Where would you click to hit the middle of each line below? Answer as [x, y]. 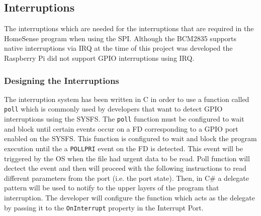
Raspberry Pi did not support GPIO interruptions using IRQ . [99, 58]
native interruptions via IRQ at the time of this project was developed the [118, 48]
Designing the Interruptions [62, 80]
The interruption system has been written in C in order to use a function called [127, 99]
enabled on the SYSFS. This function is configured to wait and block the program [130, 138]
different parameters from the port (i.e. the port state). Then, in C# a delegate [126, 178]
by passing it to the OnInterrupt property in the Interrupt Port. [104, 207]
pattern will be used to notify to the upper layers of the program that [112, 188]
